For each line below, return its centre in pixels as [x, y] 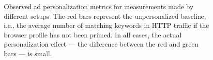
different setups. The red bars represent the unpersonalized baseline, [105, 16]
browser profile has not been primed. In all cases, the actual [93, 34]
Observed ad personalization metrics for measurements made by [99, 6]
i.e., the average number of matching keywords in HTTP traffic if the [106, 25]
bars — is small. [28, 53]
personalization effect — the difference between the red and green [101, 44]
